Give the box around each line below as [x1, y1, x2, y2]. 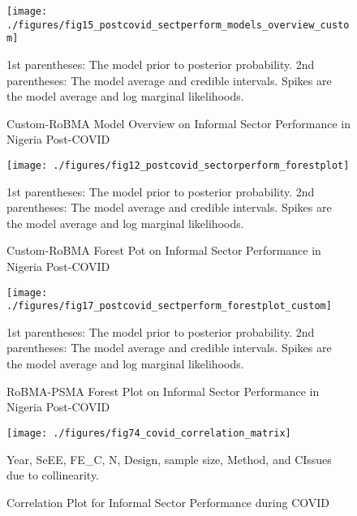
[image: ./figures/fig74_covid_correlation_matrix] [6, 427, 291, 439]
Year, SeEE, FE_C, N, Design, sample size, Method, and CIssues [6, 450, 332, 467]
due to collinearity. [6, 467, 100, 484]
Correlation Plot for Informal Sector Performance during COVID [6, 493, 329, 510]
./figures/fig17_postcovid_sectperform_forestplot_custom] [6, 300, 332, 312]
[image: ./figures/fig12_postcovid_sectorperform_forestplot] [6, 159, 350, 171]
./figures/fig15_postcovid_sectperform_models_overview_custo [6, 19, 350, 31]
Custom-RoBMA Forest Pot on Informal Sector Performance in [6, 242, 321, 259]
